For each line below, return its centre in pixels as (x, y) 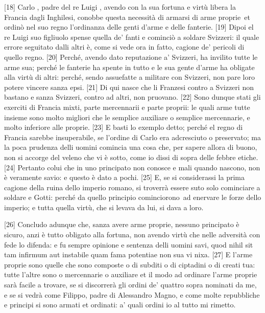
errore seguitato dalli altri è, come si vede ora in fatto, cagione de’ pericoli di (124, 47)
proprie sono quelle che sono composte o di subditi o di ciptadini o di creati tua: (130, 264)
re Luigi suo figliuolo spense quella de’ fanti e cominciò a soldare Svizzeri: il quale (132, 37)
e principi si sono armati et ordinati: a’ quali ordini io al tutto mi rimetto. (120, 305)
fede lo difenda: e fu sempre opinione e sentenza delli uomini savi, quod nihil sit (129, 244)
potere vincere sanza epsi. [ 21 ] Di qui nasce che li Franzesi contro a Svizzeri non (129, 87)
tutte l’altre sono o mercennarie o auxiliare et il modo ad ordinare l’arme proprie (131, 274)
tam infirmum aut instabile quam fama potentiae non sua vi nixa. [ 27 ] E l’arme (128, 254)
